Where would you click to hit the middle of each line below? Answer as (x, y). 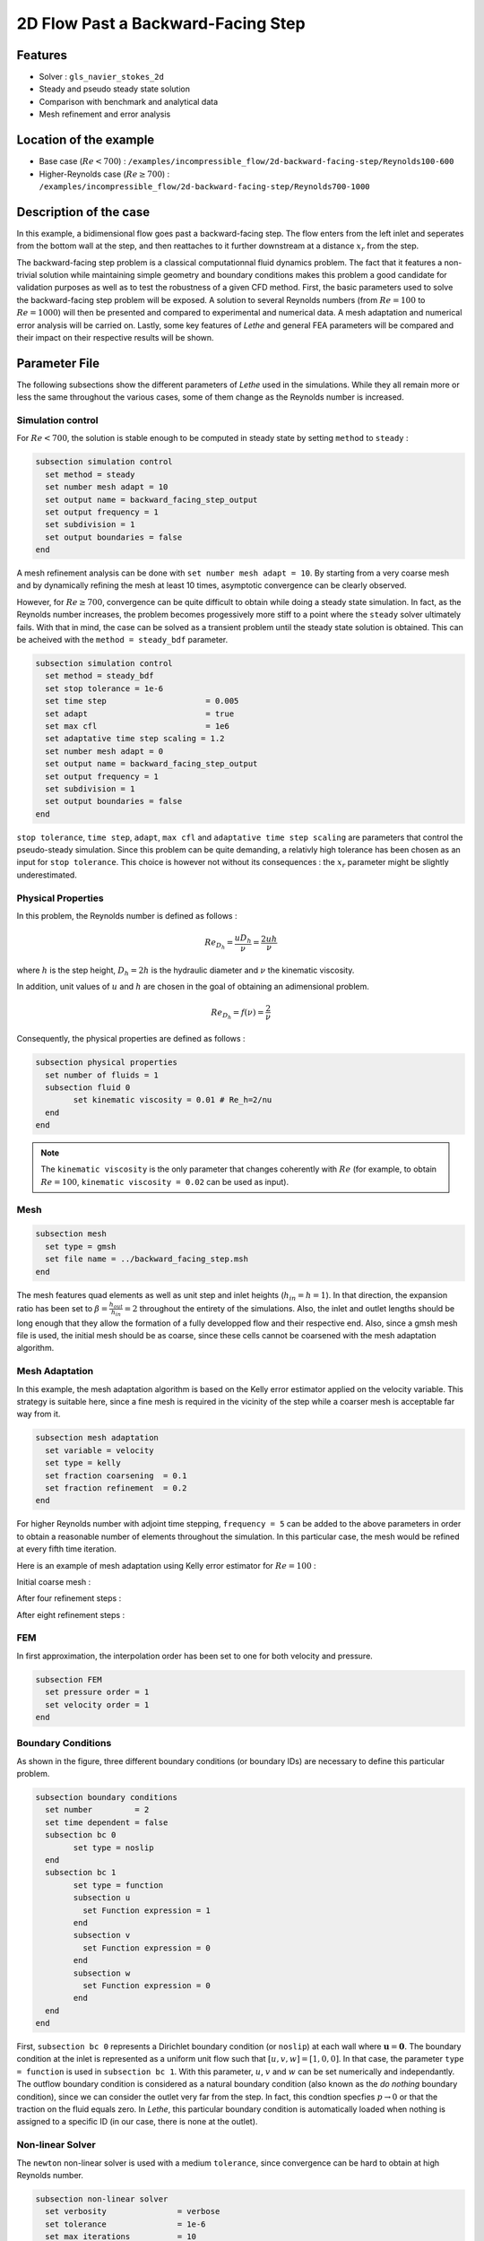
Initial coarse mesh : (54, 1581)
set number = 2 (97, 1810)
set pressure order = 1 (97, 1692)
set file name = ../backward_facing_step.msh (147, 1259)
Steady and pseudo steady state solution (114, 89)
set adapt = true (140, 714)
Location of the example (86, 140)
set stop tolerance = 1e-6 (104, 688)
